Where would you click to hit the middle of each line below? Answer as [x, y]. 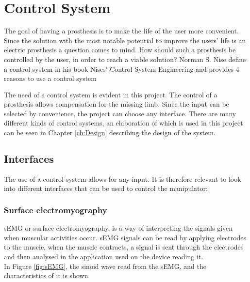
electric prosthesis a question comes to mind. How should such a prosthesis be [120, 50]
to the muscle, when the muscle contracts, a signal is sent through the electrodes [124, 247]
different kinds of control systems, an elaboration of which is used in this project [124, 123]
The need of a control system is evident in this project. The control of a [111, 94]
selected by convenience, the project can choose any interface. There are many [120, 113]
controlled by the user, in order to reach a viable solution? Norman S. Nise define [125, 59]
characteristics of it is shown [46, 275]
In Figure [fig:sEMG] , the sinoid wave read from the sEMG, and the [105, 266]
